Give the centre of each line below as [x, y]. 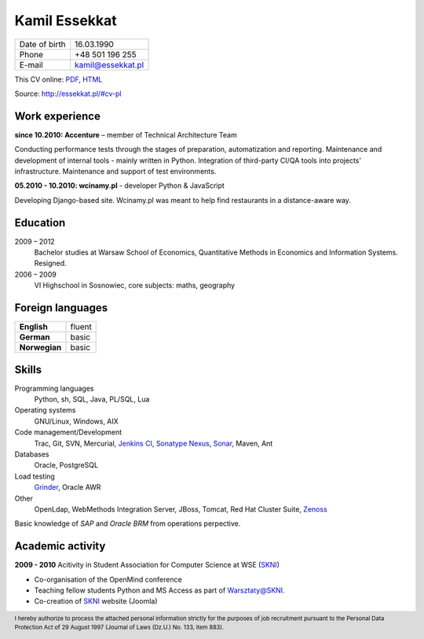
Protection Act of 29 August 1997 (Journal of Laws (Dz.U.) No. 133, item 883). [119, 628]
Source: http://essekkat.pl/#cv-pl [68, 94]
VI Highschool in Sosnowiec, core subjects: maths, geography [135, 285]
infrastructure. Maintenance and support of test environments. [115, 171]
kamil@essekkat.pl [110, 64]
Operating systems [45, 410]
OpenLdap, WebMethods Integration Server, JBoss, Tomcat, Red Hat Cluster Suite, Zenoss [181, 509]
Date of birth [42, 44]
